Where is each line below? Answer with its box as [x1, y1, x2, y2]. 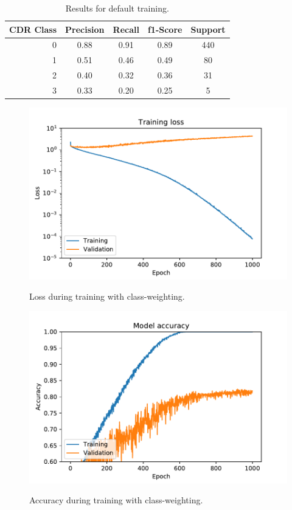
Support [190, 22, 226, 35]
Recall [113, 22, 139, 35]
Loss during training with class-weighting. [29, 290, 185, 303]
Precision [65, 22, 105, 35]
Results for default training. [65, 2, 169, 14]
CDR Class [9, 22, 57, 35]
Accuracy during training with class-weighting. [29, 494, 203, 506]
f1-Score [147, 22, 182, 35]
